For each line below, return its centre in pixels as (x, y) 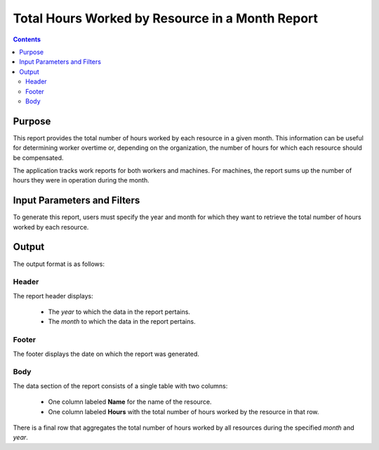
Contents (27, 39)
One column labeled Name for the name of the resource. (130, 402)
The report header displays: (53, 296)
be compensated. (38, 157)
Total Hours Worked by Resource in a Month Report (166, 18)
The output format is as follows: (59, 264)
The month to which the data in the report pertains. (122, 322)
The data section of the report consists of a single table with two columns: (120, 385)
